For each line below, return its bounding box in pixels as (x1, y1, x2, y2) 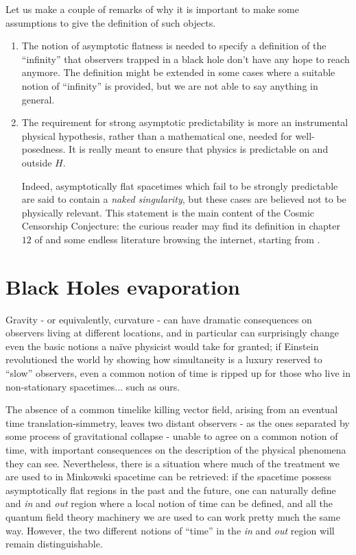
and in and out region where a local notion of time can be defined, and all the (5, 496, 333, 510)
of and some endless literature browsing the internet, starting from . (34, 232, 320, 246)
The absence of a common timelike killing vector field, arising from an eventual (5, 402, 338, 417)
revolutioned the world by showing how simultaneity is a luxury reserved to (5, 352, 322, 367)
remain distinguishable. (5, 536, 103, 551)
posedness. (21, 142, 66, 156)
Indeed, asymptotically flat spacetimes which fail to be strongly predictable (21, 178, 338, 193)
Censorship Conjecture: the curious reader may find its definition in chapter (21, 219, 340, 233)
